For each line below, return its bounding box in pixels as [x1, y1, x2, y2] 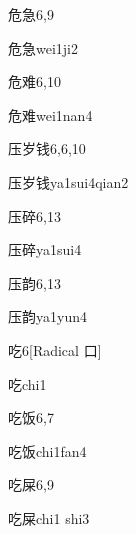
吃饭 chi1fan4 [8, 440, 87, 461]
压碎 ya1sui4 [8, 239, 82, 260]
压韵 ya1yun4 [8, 306, 87, 327]
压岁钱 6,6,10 [8, 138, 86, 159]
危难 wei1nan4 [8, 104, 93, 125]
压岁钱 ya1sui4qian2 [8, 171, 129, 192]
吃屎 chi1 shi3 [8, 507, 90, 528]
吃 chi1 [8, 373, 47, 394]
